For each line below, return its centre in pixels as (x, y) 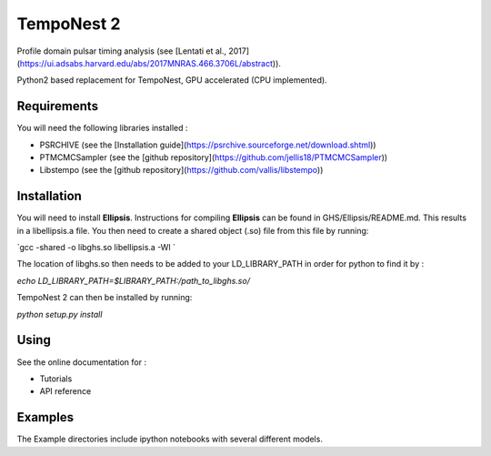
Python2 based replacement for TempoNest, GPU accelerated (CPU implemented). (172, 80)
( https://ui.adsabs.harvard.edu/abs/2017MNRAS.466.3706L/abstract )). (149, 63)
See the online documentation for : (82, 362)
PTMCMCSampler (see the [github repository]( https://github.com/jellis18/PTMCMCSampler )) (214, 157)
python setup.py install (60, 314)
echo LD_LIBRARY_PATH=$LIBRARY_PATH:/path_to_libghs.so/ (133, 280)
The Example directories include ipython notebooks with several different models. (170, 439)
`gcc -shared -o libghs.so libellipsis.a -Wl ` (96, 248)
